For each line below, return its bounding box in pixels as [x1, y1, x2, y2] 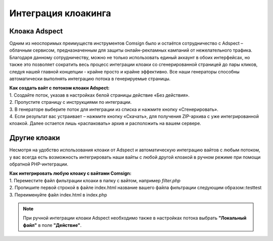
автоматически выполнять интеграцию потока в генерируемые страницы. [9, 76, 171, 82]
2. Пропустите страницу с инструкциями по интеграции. [9, 99, 132, 105]
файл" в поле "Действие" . [23, 222, 82, 228]
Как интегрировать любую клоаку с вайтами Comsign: [9, 170, 131, 177]
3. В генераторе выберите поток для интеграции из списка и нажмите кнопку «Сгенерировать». [9, 106, 218, 112]
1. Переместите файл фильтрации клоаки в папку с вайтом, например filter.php [9, 177, 180, 183]
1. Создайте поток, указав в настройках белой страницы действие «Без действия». [9, 92, 190, 98]
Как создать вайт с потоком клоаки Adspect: [9, 85, 110, 91]
